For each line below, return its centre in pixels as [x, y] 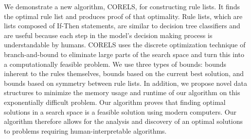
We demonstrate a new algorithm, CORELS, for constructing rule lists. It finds [122, 6]
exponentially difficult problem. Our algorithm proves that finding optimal [115, 102]
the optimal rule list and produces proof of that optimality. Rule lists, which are [123, 16]
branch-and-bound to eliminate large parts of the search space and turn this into [124, 54]
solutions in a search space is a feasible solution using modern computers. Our [120, 111]
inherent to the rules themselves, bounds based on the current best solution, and [124, 73]
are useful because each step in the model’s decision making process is [108, 35]
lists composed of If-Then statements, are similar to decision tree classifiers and [122, 26]
